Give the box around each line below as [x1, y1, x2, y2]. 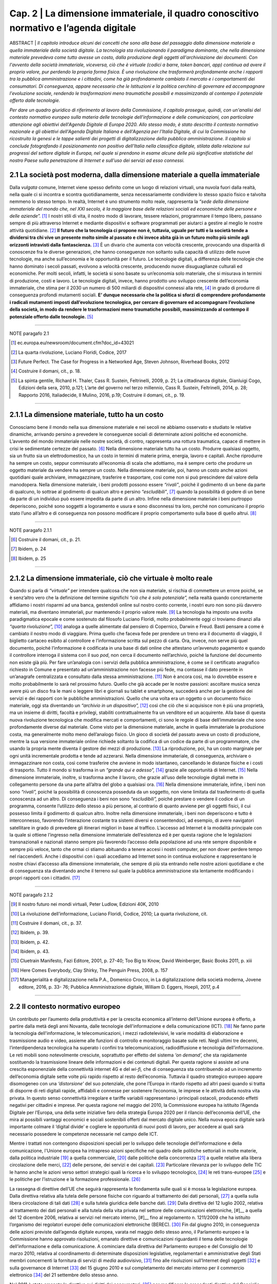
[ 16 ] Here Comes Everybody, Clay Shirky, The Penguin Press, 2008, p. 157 [11, 967, 168, 973]
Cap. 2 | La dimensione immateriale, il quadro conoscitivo [9, 8, 259, 19]
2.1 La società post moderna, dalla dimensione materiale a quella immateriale [9, 171, 260, 179]
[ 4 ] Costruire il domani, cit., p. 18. [11, 368, 82, 374]
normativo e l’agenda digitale [9, 22, 136, 33]
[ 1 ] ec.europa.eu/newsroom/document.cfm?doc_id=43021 [11, 339, 134, 346]
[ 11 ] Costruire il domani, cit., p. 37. [11, 920, 82, 926]
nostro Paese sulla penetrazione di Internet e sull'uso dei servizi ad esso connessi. [9, 157, 185, 163]
